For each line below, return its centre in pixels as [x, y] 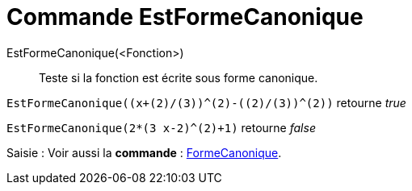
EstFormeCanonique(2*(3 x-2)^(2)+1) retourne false [161, 127]
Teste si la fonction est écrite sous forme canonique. [179, 77]
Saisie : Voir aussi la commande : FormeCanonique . [144, 152]
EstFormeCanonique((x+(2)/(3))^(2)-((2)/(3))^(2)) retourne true [206, 102]
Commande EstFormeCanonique [185, 17]
